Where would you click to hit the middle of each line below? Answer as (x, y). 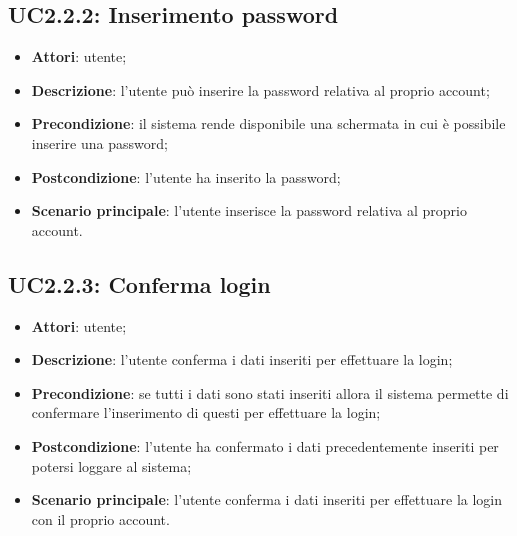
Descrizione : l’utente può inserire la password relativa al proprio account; (260, 89)
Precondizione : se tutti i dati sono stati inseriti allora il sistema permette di (270, 392)
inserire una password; (99, 142)
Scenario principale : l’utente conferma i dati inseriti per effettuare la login (267, 499)
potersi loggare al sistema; (111, 465)
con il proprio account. (100, 518)
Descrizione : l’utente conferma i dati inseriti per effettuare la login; (242, 359)
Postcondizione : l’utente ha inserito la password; (186, 176)
